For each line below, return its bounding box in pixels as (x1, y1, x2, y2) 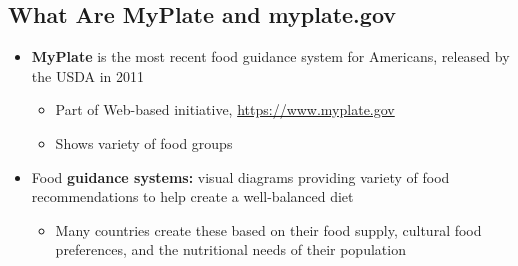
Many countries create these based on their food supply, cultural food (55, 219, 482, 240)
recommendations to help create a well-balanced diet (31, 186, 354, 207)
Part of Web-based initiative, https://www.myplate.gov (55, 99, 395, 120)
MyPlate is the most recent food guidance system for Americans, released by (31, 46, 510, 67)
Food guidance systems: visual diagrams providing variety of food (31, 166, 450, 187)
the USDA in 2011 (31, 65, 144, 86)
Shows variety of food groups (55, 132, 233, 153)
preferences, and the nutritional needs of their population (55, 239, 406, 260)
